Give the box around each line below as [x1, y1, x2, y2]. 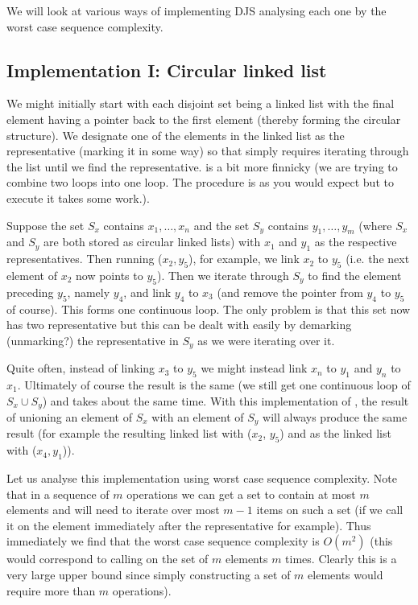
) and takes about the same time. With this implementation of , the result [42, 392, 409, 409]
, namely [67, 283, 110, 300]
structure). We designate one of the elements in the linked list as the [6, 126, 345, 143]
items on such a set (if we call [256, 501, 404, 518]
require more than [6, 582, 96, 599]
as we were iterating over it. [197, 331, 335, 348]
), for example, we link [188, 250, 300, 267]
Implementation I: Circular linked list [6, 57, 327, 82]
